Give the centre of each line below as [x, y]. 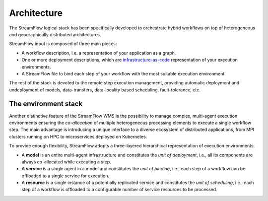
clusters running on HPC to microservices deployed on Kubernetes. [78, 136]
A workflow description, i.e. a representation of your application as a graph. [99, 53]
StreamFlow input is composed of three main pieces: [63, 44]
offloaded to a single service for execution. [65, 176]
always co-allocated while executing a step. [66, 162]
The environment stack [46, 104]
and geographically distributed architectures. [55, 34]
